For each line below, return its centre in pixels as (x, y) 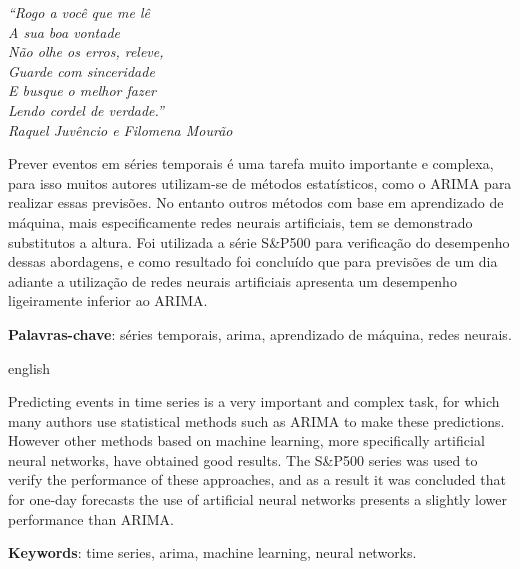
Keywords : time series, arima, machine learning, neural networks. (212, 552)
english (29, 367)
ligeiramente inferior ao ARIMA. (108, 300)
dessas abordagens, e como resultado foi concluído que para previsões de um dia (253, 261)
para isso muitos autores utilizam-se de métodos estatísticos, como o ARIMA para (260, 182)
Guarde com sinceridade (81, 70)
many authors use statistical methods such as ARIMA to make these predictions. (256, 420)
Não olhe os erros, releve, (86, 51)
